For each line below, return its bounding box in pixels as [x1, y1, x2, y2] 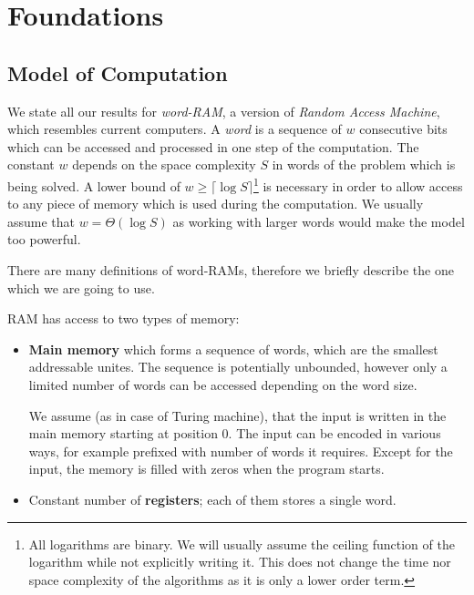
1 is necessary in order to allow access [252, 173, 463, 195]
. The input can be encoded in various [228, 424, 441, 443]
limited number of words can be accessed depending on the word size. [28, 374, 417, 394]
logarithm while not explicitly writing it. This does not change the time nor [28, 552, 451, 571]
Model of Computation [7, 58, 228, 87]
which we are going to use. [7, 278, 155, 297]
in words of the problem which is [272, 155, 456, 174]
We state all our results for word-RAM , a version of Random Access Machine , [7, 101, 440, 120]
